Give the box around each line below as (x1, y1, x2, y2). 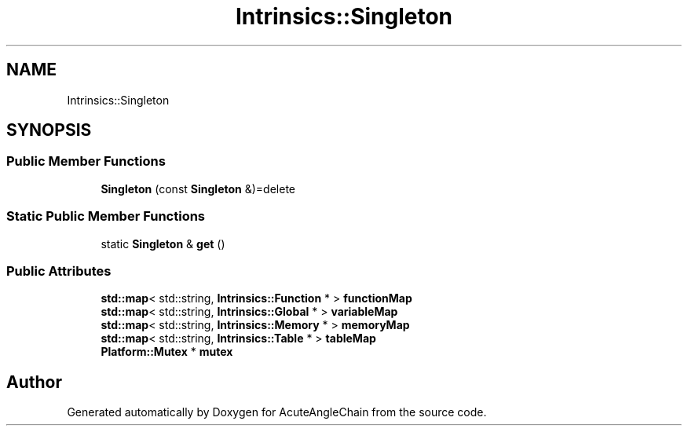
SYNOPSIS (6, 120, 92, 141)
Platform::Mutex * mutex (101, 345, 233, 359)
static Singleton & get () (101, 236, 225, 251)
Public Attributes (6, 262, 112, 279)
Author (6, 372, 62, 392)
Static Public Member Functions (6, 208, 206, 225)
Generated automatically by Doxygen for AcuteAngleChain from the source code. (67, 405, 487, 419)
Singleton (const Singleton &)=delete (101, 181, 295, 196)
